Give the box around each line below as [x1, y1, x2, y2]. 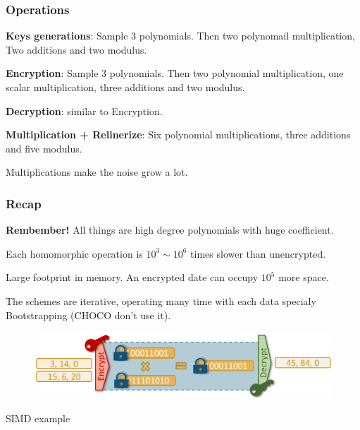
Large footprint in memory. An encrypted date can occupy [6, 270, 259, 285]
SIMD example [6, 410, 70, 425]
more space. [278, 270, 329, 285]
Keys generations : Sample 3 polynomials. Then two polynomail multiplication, [6, 28, 355, 43]
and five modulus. [6, 141, 82, 155]
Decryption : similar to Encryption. [6, 103, 163, 118]
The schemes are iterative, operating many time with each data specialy [6, 293, 316, 308]
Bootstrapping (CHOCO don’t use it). [6, 307, 171, 322]
